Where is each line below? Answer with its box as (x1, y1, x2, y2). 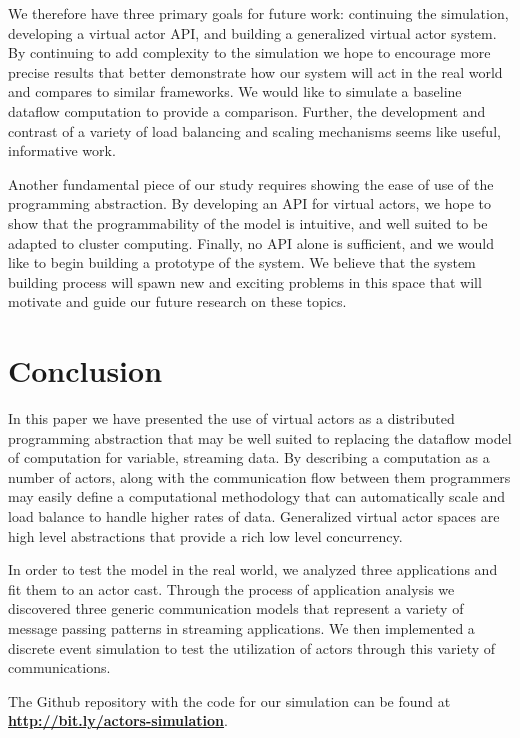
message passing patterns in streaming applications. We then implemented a (8, 617, 475, 638)
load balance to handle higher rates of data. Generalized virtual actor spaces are (8, 506, 500, 526)
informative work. (8, 140, 116, 161)
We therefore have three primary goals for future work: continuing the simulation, (8, 3, 509, 23)
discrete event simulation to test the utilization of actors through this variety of (8, 637, 496, 658)
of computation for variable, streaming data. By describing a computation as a (8, 447, 490, 468)
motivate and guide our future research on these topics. (8, 291, 347, 312)
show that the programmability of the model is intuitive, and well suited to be (8, 212, 488, 233)
